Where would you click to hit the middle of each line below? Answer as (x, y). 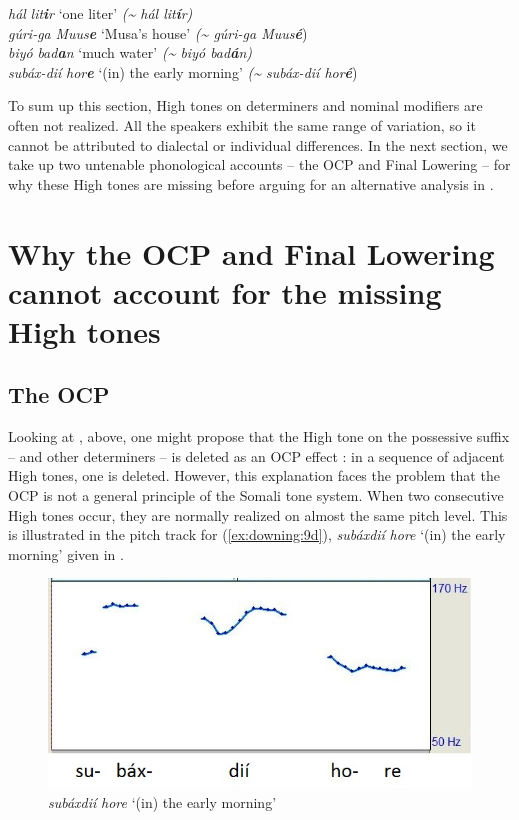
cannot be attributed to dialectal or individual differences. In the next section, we (258, 144)
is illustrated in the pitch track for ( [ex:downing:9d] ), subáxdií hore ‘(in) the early (257, 534)
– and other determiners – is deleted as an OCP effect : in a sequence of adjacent (256, 455)
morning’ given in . (66, 553)
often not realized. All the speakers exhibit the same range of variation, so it (242, 124)
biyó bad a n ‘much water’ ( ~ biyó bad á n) (130, 52)
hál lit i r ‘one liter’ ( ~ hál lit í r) (100, 13)
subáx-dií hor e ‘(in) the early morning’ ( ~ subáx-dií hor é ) (183, 71)
